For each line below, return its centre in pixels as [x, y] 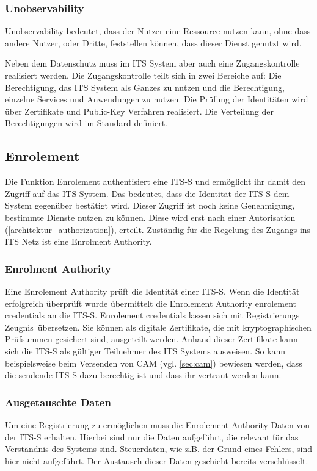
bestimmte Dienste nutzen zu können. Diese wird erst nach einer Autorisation [150, 217]
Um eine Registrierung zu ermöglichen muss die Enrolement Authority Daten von [158, 424]
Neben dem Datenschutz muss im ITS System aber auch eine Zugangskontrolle [152, 63]
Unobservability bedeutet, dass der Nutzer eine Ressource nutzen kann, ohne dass [158, 31]
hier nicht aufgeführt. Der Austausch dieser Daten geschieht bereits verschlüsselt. [157, 460]
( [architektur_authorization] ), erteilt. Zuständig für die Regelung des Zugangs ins [158, 229]
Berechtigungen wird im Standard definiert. [86, 123]
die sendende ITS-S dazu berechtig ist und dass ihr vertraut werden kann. [143, 375]
